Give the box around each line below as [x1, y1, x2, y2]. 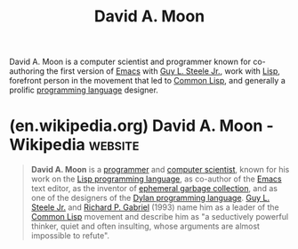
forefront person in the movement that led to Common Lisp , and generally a [9, 76, 286, 86]
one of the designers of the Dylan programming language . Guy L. [30, 193, 270, 204]
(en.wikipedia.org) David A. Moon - [9, 116, 274, 136]
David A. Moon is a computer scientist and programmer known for [9, 56, 252, 68]
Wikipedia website [9, 135, 140, 155]
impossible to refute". [30, 230, 109, 241]
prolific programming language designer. [9, 84, 158, 95]
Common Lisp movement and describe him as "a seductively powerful [30, 212, 289, 222]
